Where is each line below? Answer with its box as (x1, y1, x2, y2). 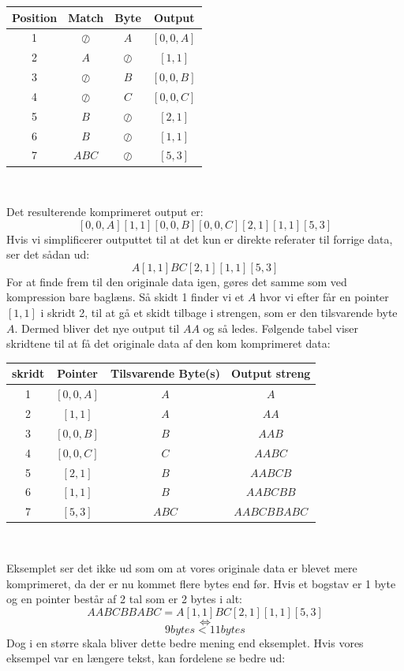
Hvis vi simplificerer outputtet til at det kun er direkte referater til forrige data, (6, 230, 393, 247)
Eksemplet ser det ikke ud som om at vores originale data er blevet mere (6, 559, 357, 576)
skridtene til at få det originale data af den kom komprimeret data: (6, 335, 331, 352)
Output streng (230, 365, 311, 382)
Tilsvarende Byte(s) (110, 365, 220, 382)
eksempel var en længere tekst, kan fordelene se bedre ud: (6, 650, 286, 666)
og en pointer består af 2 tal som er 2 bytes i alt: (6, 591, 242, 607)
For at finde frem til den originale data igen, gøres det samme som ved (6, 273, 347, 289)
